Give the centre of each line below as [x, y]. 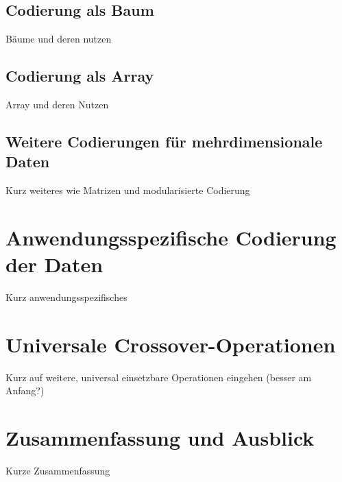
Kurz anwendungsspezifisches [66, 297]
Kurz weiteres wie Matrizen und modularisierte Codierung [128, 190]
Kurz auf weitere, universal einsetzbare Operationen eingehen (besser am [159, 377]
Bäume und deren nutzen [59, 39]
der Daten [54, 264]
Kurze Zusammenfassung [58, 471]
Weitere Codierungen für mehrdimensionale [164, 141]
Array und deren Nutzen [57, 104]
